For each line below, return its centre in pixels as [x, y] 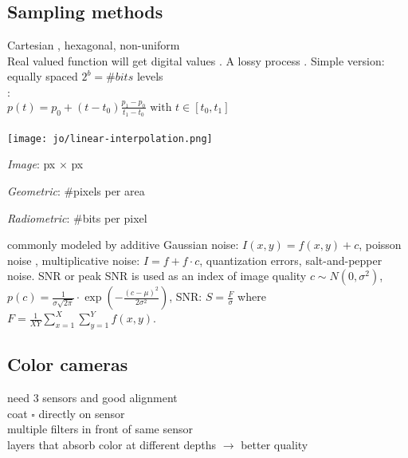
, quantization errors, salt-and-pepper [291, 260]
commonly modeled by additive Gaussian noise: [123, 245]
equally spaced [43, 76]
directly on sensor [82, 413]
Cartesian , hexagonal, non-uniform [94, 45]
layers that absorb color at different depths [112, 445]
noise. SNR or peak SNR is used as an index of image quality [157, 276]
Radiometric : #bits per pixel [77, 217]
